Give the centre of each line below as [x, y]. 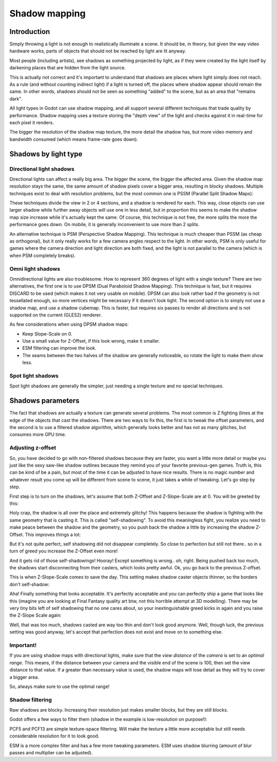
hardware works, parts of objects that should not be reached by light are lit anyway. [98, 51]
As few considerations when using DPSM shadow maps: [69, 324]
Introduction [30, 32]
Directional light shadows [42, 169]
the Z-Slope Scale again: [35, 615]
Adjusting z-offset [33, 448]
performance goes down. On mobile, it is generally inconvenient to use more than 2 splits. [104, 225]
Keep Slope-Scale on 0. [47, 333]
